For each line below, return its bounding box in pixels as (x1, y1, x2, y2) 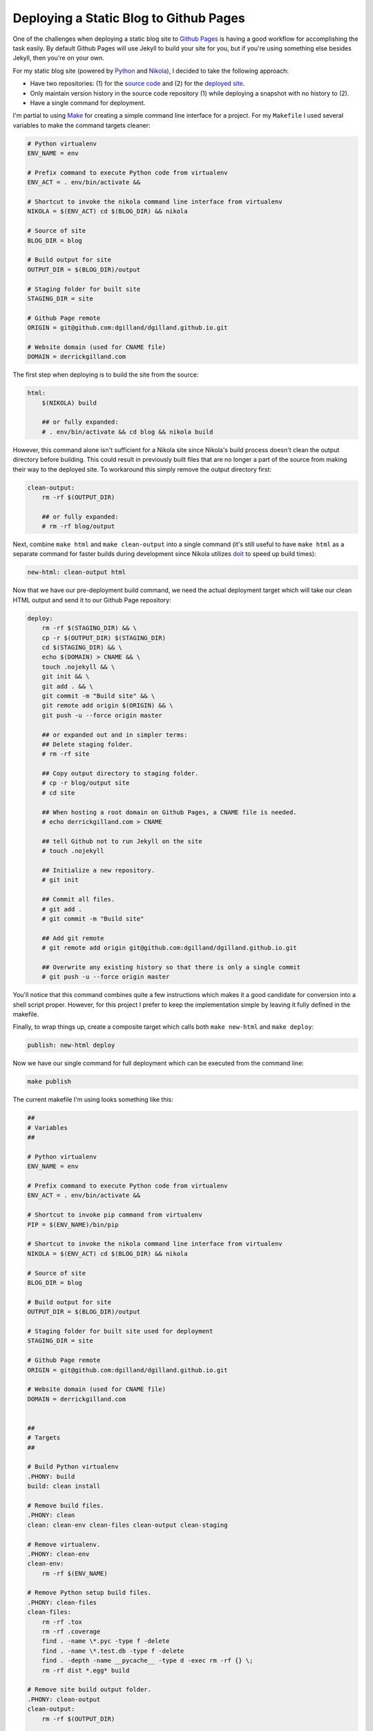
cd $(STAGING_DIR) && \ (41, 643, 122, 651)
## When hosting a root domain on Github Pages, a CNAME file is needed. (41, 808, 297, 816)
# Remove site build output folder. (27, 1686, 152, 1694)
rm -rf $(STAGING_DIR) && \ (41, 624, 137, 632)
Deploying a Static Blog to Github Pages (12, 10, 245, 26)
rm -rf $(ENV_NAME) (41, 1569, 108, 1577)
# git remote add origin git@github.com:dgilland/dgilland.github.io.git (41, 944, 297, 952)
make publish (27, 1077, 72, 1086)
